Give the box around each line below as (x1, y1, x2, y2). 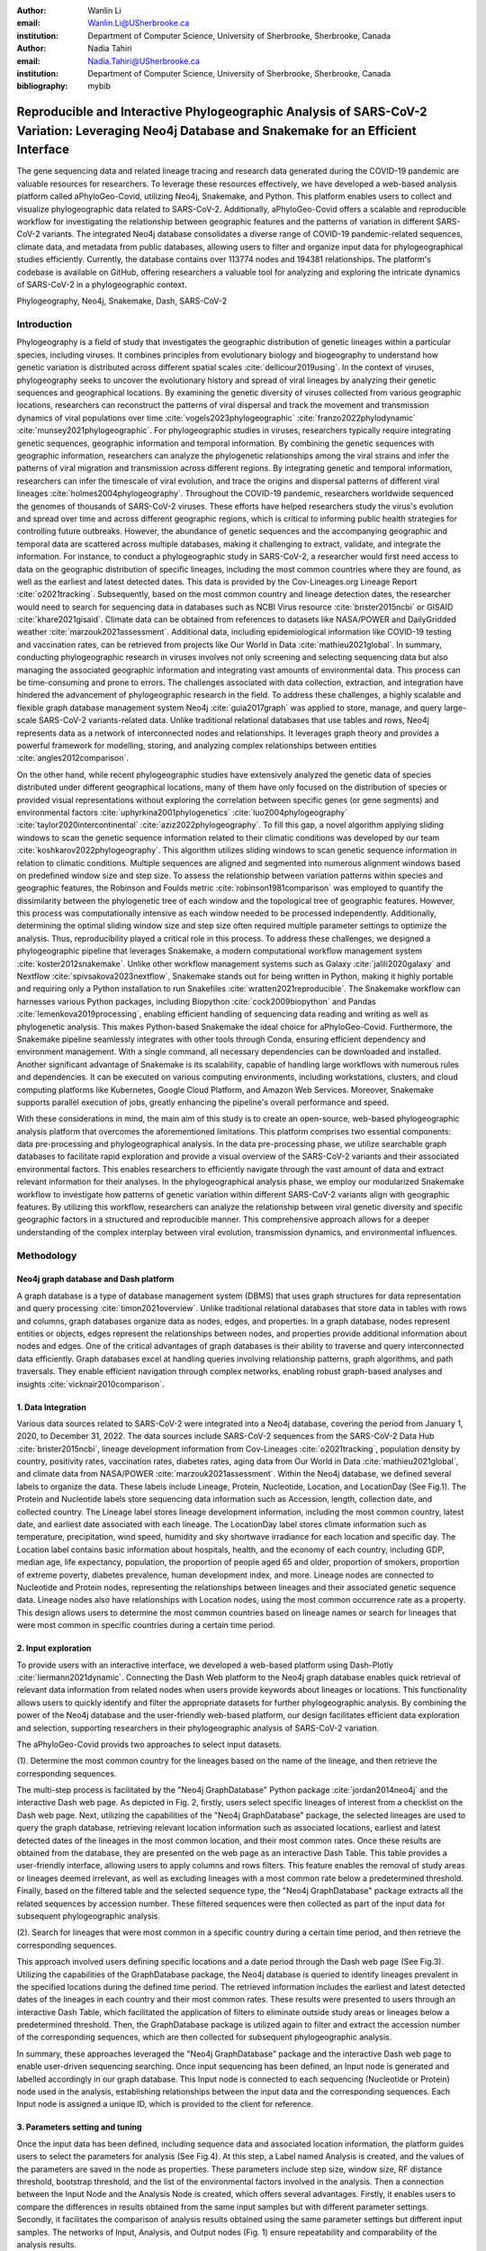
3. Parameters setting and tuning (16, 2121, 143, 2133)
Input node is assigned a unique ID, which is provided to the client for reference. (16, 2099, 314, 2110)
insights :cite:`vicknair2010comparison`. (16, 1379, 165, 1389)
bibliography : (16, 81, 68, 92)
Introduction (16, 318, 72, 330)
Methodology (16, 1249, 77, 1261)
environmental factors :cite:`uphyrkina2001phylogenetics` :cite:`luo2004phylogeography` (16, 807, 348, 818)
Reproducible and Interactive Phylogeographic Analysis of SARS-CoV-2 (16, 104, 427, 120)
